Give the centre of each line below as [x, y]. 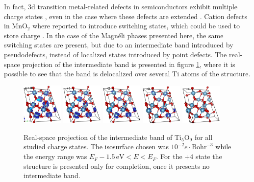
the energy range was [55, 156]
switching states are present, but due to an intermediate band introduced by [119, 45]
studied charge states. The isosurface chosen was [96, 147]
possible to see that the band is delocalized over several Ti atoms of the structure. [127, 74]
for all [203, 137]
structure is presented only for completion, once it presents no [117, 166]
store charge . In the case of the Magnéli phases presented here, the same [114, 35]
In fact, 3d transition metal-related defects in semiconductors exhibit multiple [121, 6]
